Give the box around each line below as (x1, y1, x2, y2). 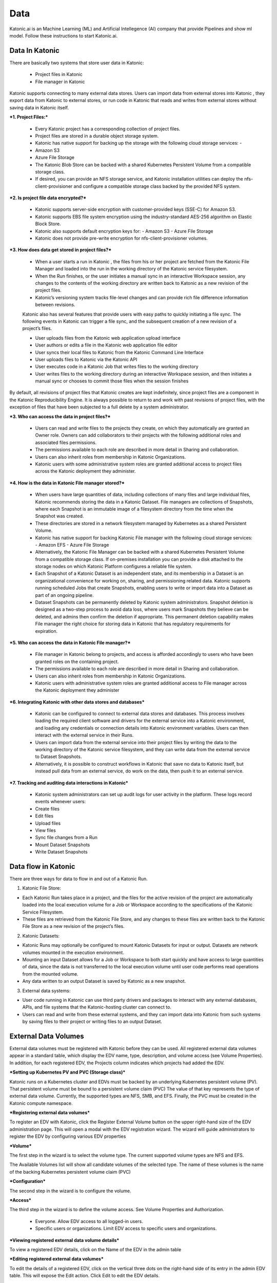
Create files (35, 806, 60, 812)
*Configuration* (9, 1178, 46, 1184)
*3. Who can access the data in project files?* (9, 413, 111, 419)
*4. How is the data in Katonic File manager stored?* (9, 480, 125, 486)
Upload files (35, 820, 61, 826)
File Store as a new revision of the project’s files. (22, 923, 125, 929)
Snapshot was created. (35, 513, 84, 519)
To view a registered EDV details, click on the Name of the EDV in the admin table (9, 1246, 182, 1252)
